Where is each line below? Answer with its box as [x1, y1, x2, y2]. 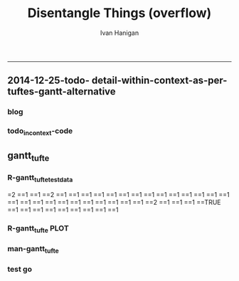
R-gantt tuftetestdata [7, 172, 73, 184]
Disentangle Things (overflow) [27, 5, 212, 21]
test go [7, 264, 32, 274]
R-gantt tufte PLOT [7, 223, 69, 234]
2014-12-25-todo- [7, 75, 90, 87]
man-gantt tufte [7, 243, 59, 255]
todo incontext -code [7, 126, 73, 137]
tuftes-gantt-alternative [7, 85, 116, 97]
